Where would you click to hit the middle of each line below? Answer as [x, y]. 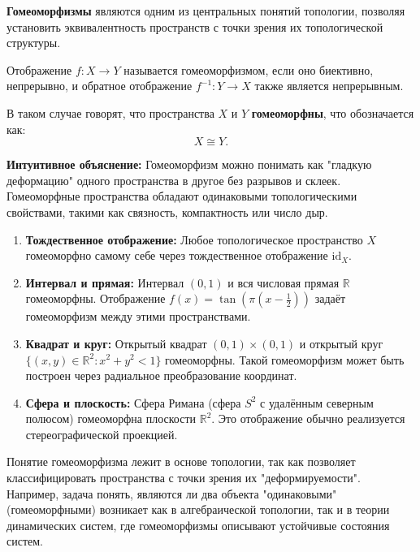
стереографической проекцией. [102, 434]
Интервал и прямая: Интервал [105, 282]
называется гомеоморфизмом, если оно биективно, [249, 69]
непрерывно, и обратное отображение [100, 86]
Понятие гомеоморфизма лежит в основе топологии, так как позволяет [181, 461]
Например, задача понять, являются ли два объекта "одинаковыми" [172, 493]
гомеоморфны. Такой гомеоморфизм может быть [285, 359]
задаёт [330, 298]
